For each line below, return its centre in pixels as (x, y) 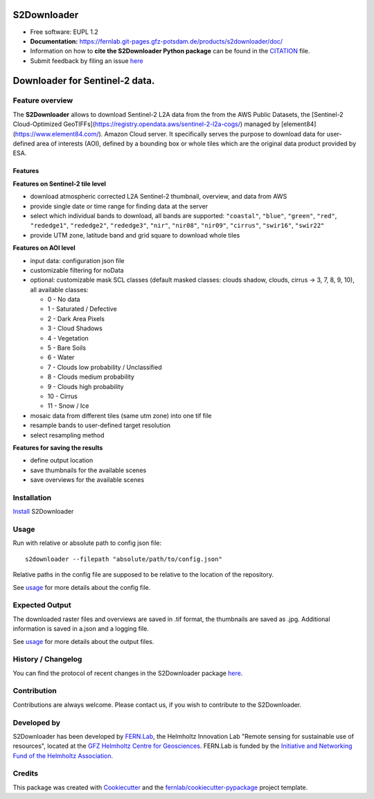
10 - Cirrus (62, 396)
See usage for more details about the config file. (82, 587)
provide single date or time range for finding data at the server (119, 206)
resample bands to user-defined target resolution (100, 425)
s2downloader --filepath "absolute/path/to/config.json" (124, 559)
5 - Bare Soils (67, 348)
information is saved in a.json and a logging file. (81, 629)
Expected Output (42, 605)
